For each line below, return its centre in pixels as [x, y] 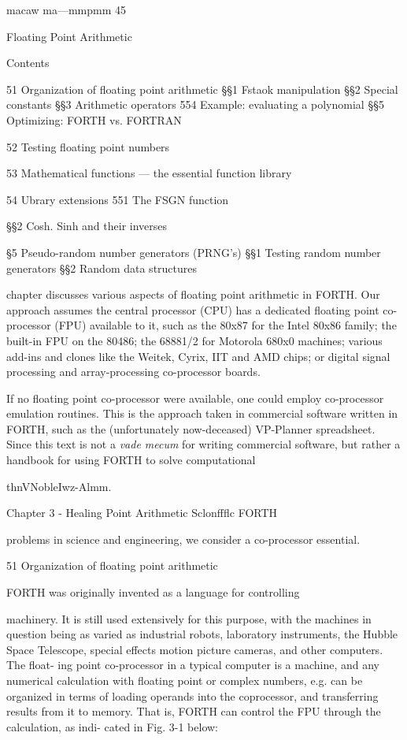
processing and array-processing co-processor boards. [133, 372]
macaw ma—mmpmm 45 [67, 9]
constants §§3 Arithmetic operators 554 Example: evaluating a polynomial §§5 [195, 104]
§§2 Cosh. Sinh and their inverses [87, 226]
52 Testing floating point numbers [88, 146]
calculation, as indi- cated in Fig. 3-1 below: [112, 726]
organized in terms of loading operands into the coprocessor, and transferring [192, 695]
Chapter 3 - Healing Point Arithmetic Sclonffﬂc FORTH [142, 513]
